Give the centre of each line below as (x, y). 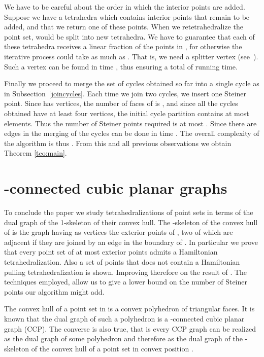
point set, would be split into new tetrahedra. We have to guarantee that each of (129, 36)
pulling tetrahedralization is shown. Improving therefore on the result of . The (126, 272)
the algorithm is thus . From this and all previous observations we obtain (118, 143)
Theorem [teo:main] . (36, 153)
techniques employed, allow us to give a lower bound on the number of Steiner (126, 282)
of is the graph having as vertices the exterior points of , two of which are (119, 232)
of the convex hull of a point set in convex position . (112, 348)
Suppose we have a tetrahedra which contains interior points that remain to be (127, 16)
